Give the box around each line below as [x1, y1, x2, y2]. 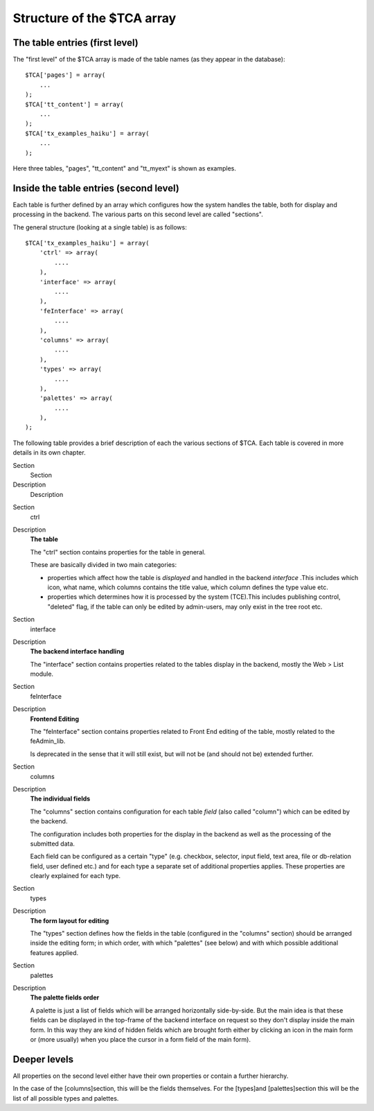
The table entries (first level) [12, 37, 139, 49]
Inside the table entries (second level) [12, 182, 179, 194]
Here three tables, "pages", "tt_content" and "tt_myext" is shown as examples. [12, 164, 237, 173]
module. [30, 670, 54, 679]
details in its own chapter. [12, 448, 86, 457]
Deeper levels [12, 1053, 74, 1065]
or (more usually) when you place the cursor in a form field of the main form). [30, 1035, 251, 1043]
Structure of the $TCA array [12, 10, 177, 26]
